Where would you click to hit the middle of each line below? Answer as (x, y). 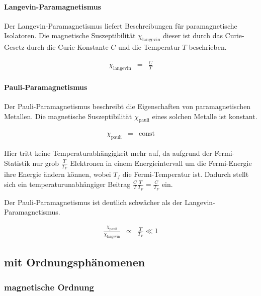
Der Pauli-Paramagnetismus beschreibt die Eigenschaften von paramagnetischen (127, 106)
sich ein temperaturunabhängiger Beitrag (67, 184)
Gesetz (14, 47)
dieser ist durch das (193, 35)
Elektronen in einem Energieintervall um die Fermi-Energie (161, 163)
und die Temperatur (149, 47)
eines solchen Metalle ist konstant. (205, 116)
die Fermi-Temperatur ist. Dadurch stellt (186, 174)
